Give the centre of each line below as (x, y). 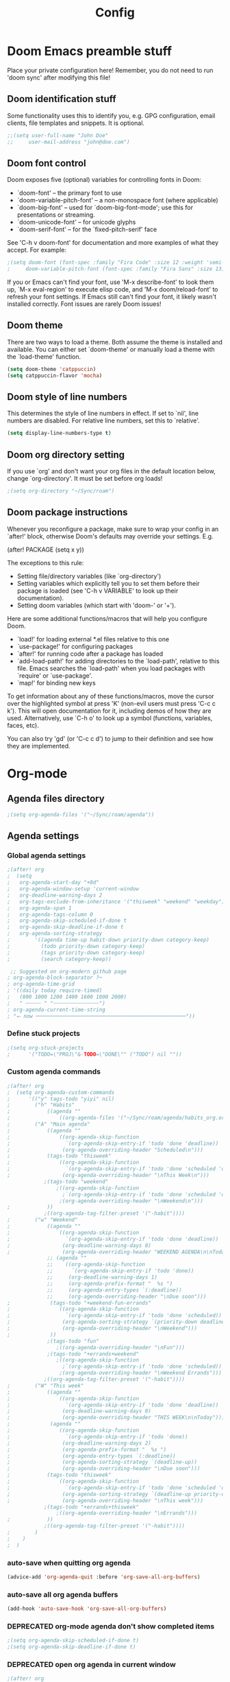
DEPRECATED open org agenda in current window (91, 1665)
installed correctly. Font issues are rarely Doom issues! (84, 304)
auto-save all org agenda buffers (63, 1594)
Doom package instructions (67, 512)
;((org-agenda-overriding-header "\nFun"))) (120, 1347)
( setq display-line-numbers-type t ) (59, 434)
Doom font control (47, 163)
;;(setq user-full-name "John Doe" (58, 135)
